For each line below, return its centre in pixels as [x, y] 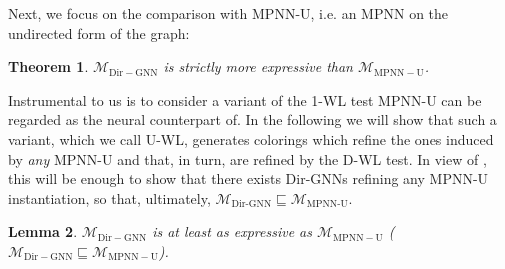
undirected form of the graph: [99, 32]
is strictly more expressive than [258, 66]
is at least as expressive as [232, 231]
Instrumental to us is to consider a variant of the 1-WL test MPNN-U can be [245, 99]
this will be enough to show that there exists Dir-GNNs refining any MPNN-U [248, 178]
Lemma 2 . [43, 231]
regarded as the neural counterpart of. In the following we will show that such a [252, 119]
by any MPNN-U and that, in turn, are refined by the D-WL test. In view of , [247, 158]
